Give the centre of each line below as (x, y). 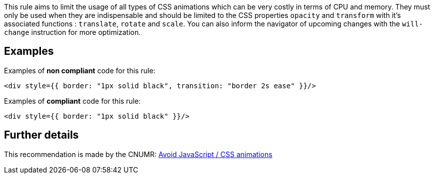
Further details (41, 135)
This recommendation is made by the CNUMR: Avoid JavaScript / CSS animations (138, 154)
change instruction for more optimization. (72, 32)
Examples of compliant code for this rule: (72, 101)
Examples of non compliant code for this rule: (80, 70)
